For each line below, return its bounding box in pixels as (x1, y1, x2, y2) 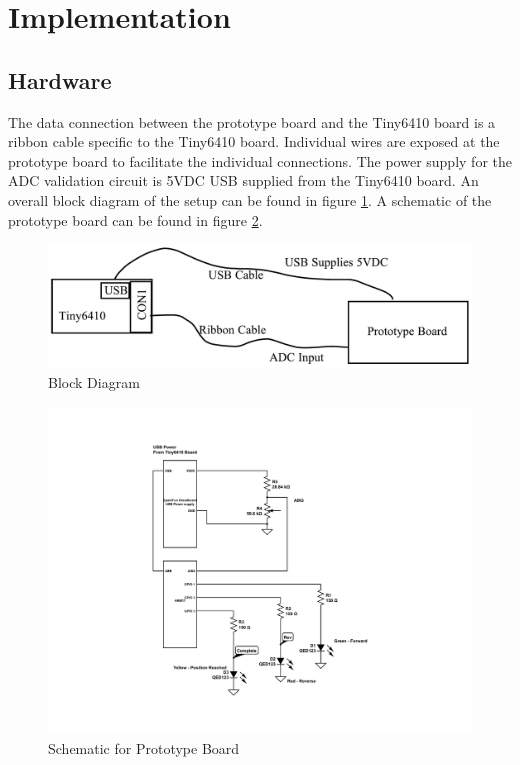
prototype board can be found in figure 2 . (8, 209, 263, 230)
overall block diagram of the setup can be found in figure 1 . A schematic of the (8, 189, 492, 210)
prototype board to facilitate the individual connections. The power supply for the (8, 150, 512, 171)
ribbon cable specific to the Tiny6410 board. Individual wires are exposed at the (8, 131, 500, 152)
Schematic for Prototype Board (48, 737, 240, 758)
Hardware (8, 64, 112, 95)
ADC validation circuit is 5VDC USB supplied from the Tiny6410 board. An (8, 170, 479, 191)
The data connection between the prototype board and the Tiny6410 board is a (8, 111, 496, 132)
